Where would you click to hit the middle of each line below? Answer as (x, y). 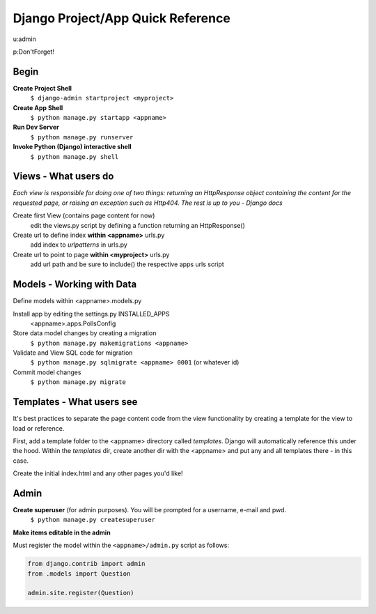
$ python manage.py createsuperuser (93, 520)
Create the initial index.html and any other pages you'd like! (98, 473)
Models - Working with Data (75, 285)
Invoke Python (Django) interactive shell (72, 147)
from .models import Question (79, 574)
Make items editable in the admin (62, 532)
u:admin (24, 39)
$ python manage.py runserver (82, 137)
